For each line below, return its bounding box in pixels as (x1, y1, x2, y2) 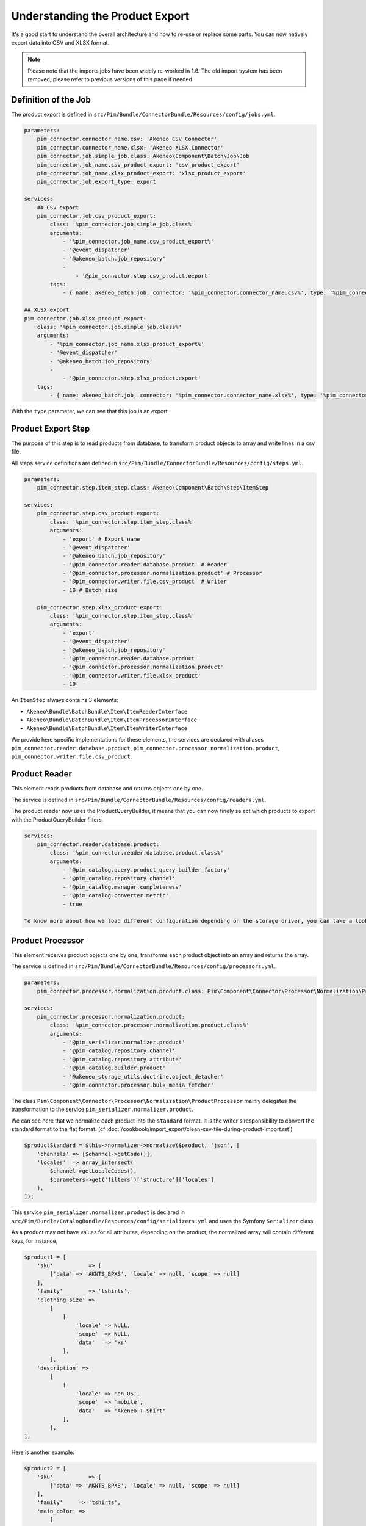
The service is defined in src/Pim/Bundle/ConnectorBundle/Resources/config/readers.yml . (11, 796, 267, 803)
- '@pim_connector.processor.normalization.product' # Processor (62, 570, 262, 577)
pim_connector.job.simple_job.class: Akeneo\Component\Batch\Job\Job (37, 153, 249, 160)
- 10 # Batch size (62, 587, 118, 593)
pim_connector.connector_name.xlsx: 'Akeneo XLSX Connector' (37, 144, 224, 151)
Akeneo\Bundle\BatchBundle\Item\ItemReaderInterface (26, 708, 188, 715)
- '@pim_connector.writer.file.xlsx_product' (62, 672, 201, 679)
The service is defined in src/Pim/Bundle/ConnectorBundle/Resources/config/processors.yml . (11, 963, 276, 970)
